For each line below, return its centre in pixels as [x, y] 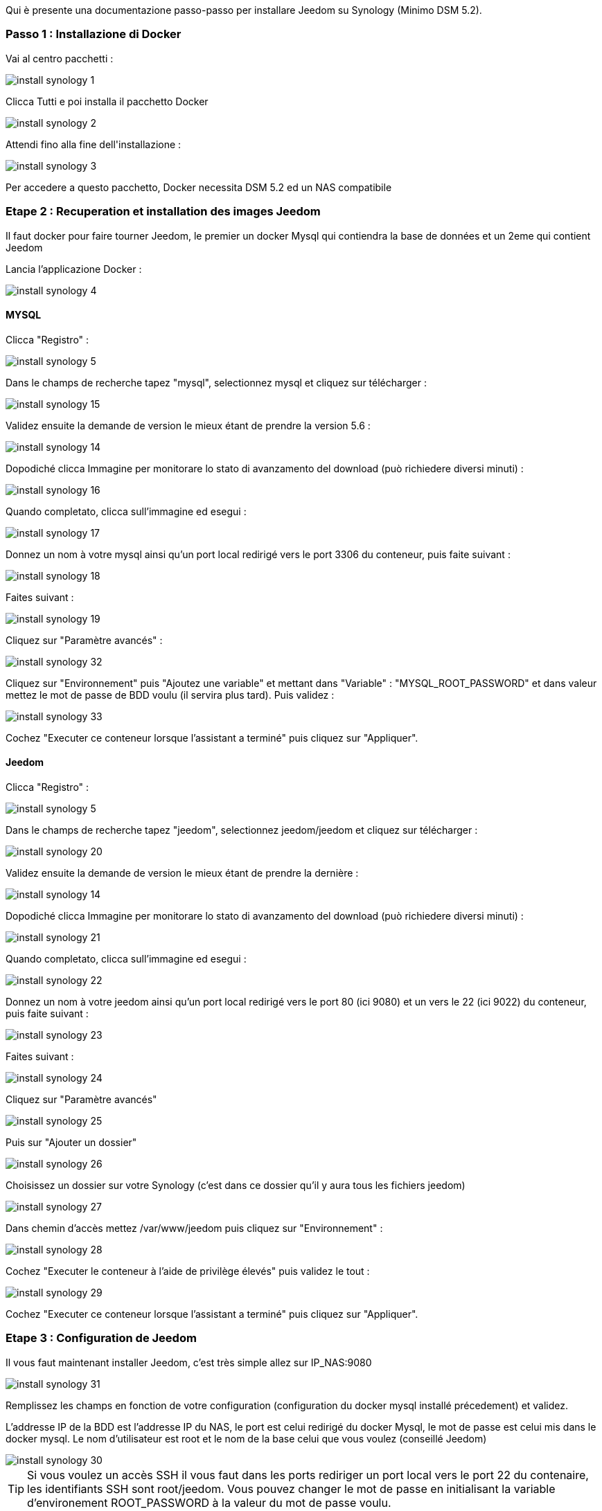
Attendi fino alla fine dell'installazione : [94, 144]
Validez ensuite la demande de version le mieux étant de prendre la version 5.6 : [188, 425]
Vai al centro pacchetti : [60, 58]
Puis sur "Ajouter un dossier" [71, 1142]
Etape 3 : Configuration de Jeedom [101, 1338]
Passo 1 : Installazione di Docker [94, 34]
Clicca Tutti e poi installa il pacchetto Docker [107, 101]
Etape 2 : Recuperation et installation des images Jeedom [163, 212]
